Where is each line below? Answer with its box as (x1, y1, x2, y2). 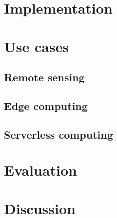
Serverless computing (4, 127, 113, 142)
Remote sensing (4, 70, 85, 85)
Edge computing (4, 98, 88, 113)
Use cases (4, 36, 69, 56)
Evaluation (4, 160, 77, 180)
